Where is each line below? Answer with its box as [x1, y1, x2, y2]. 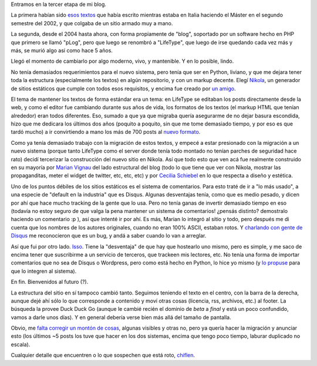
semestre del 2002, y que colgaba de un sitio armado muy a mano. [11, 19, 173, 26]
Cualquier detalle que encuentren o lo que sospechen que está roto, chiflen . [11, 352, 195, 359]
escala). [11, 341, 31, 348]
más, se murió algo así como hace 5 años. [11, 47, 113, 54]
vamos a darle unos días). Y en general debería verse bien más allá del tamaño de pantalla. [11, 314, 231, 321]
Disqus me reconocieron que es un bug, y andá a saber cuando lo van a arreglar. [11, 232, 207, 239]
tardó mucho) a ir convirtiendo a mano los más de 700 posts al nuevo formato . [11, 128, 201, 135]
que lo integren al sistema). [11, 267, 77, 274]
